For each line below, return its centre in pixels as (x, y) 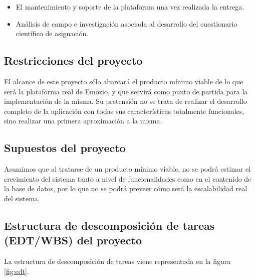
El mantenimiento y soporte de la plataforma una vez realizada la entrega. (130, 7)
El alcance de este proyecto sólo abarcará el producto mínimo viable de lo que (124, 81)
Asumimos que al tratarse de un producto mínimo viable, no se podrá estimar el (127, 169)
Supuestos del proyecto (65, 148)
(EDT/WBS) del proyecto (73, 240)
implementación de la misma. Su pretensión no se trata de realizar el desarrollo (125, 101)
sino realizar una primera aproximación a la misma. (83, 121)
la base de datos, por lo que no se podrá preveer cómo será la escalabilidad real (126, 188)
